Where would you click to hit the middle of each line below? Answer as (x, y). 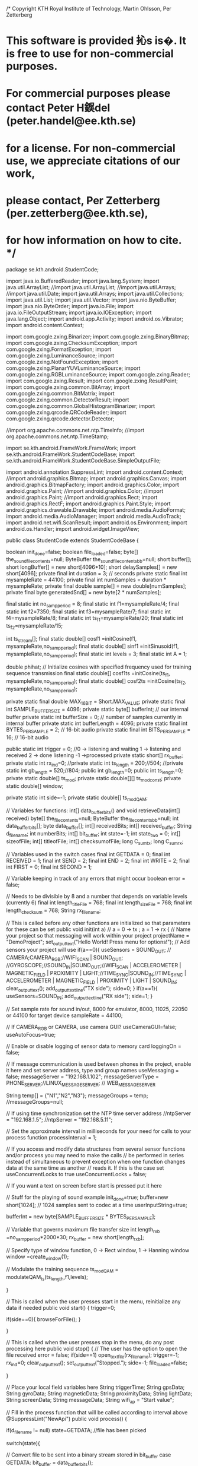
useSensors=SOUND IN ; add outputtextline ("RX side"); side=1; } (79, 997)
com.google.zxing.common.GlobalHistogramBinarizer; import (81, 406)
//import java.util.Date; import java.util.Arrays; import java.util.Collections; (95, 293)
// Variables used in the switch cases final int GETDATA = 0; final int (88, 854)
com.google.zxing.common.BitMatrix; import (61, 393)
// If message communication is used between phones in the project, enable (99, 1064)
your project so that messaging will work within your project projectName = (98, 936)
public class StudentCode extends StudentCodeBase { (72, 540)
